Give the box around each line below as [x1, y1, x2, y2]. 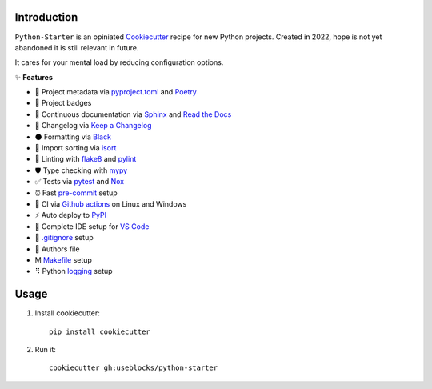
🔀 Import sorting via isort [34, 143, 117, 153]
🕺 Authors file [34, 244, 80, 254]
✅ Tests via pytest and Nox [34, 177, 124, 186]
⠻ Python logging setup [34, 267, 113, 276]
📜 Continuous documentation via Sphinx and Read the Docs [34, 109, 232, 119]
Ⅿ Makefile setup [34, 255, 92, 264]
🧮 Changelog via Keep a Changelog [34, 121, 152, 130]
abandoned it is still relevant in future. [14, 42, 139, 52]
